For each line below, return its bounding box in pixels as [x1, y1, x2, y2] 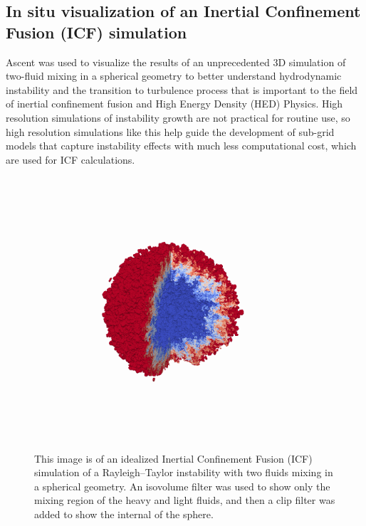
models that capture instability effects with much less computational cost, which [6, 138, 357, 153]
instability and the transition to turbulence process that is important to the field [6, 82, 358, 97]
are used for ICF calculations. [6, 152, 135, 167]
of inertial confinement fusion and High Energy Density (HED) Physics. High [6, 96, 343, 111]
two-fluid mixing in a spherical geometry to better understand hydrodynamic [6, 68, 342, 83]
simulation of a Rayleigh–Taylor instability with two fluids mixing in [34, 465, 333, 480]
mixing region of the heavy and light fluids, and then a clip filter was [34, 493, 335, 507]
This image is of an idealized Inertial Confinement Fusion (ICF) [34, 451, 313, 465]
